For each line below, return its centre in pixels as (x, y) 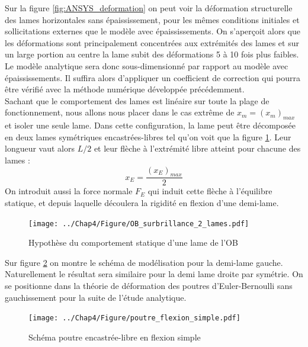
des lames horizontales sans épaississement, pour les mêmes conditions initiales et (152, 19)
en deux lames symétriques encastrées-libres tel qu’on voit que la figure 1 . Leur (148, 136)
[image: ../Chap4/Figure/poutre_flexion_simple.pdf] (134, 318)
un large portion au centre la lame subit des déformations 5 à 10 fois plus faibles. (152, 54)
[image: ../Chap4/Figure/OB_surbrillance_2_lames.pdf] (139, 224)
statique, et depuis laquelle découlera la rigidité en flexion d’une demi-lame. (142, 202)
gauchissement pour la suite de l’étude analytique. (96, 297)
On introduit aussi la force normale (69, 191)
